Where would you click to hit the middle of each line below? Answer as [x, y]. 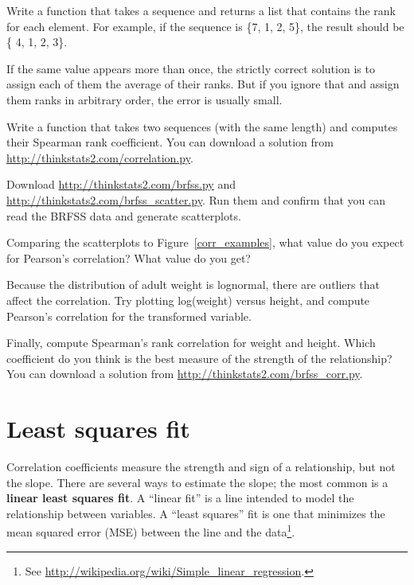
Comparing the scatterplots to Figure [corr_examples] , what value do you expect [205, 242]
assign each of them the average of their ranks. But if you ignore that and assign [203, 84]
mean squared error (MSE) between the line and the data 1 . [151, 531]
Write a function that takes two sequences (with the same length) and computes [202, 126]
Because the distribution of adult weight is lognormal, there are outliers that [193, 285]
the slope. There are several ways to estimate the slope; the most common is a [197, 482]
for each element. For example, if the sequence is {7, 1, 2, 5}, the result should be [205, 26]
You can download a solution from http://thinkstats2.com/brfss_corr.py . [185, 374]
